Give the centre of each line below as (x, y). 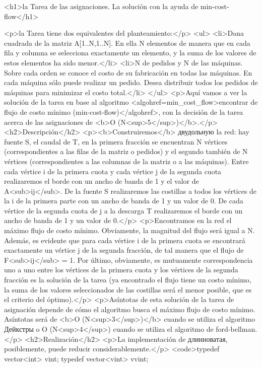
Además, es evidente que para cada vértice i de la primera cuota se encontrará (125, 240)
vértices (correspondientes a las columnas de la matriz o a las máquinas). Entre (126, 161)
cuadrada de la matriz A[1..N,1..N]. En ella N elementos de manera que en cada (127, 43)
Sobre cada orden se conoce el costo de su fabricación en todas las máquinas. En (128, 72)
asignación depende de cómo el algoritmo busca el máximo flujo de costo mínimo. (130, 309)
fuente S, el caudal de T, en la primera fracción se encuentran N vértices (116, 141)
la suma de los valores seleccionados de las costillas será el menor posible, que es (128, 289)
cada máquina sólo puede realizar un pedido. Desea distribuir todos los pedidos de (131, 82)
